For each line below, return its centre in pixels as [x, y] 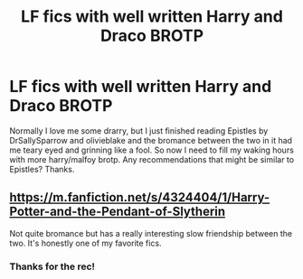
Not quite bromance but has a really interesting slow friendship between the [151, 233]
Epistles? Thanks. [42, 169]
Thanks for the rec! [52, 266]
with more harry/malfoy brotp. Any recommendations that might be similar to [152, 159]
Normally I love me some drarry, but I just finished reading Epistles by [139, 130]
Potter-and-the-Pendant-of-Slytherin [118, 212]
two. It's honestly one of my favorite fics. [85, 243]
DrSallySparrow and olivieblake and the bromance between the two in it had [151, 140]
